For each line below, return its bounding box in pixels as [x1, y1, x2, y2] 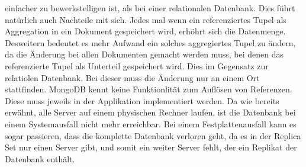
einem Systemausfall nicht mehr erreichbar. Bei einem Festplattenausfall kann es [5, 117, 297, 130]
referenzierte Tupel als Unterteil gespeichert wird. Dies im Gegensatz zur [5, 59, 269, 72]
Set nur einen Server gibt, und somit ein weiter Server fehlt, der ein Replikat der [5, 141, 297, 153]
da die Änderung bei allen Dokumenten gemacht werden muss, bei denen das [5, 48, 284, 60]
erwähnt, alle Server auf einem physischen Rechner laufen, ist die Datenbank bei [5, 106, 296, 118]
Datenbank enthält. [5, 152, 75, 165]
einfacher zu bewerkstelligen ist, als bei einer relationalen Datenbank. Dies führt [5, 2, 295, 14]
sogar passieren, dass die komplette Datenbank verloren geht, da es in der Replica [5, 129, 301, 142]
